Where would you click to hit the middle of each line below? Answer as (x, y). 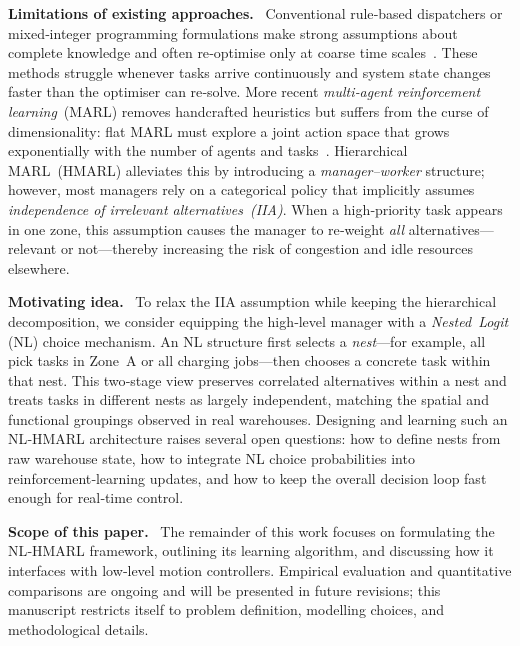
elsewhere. (39, 267)
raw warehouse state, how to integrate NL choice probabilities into (211, 458)
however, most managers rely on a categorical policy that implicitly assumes (241, 189)
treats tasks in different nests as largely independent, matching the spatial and (248, 399)
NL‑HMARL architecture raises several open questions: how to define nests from (254, 438)
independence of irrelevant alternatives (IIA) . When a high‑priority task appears (255, 208)
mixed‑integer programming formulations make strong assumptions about (233, 32)
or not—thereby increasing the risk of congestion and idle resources (266, 248)
